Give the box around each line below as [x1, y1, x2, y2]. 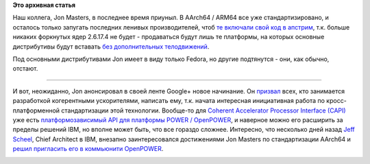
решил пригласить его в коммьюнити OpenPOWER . [12, 145, 164, 153]
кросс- [326, 97, 347, 105]
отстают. [12, 65, 38, 73]
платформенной [12, 106, 60, 115]
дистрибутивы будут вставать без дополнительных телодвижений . [12, 42, 210, 51]
